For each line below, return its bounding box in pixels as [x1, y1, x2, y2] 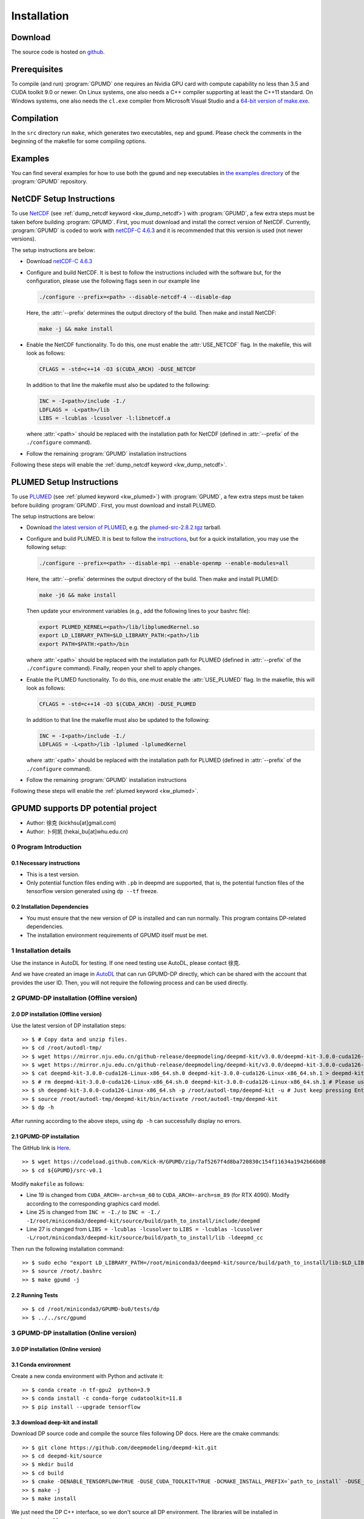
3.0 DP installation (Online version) [11, 1346, 101, 1353]
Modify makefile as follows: [11, 1180, 84, 1187]
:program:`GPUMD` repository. [11, 178, 88, 185]
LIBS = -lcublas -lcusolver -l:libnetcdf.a [39, 415, 171, 422]
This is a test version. [26, 871, 80, 878]
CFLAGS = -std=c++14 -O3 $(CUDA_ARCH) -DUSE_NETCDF [39, 366, 197, 373]
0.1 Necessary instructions [11, 860, 81, 867]
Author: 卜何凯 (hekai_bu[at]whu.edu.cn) [26, 828, 129, 835]
